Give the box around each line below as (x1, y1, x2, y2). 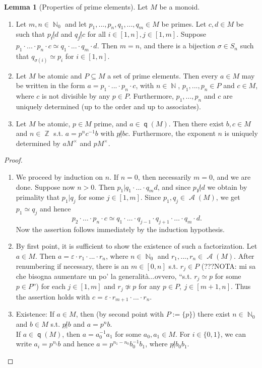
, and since (157, 181, 191, 192)
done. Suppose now (16, 181, 75, 192)
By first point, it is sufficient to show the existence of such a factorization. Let (16, 241, 257, 251)
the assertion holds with (16, 291, 90, 302)
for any (139, 281, 161, 291)
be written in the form (16, 80, 85, 91)
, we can (220, 328, 246, 339)
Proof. (4, 155, 23, 165)
